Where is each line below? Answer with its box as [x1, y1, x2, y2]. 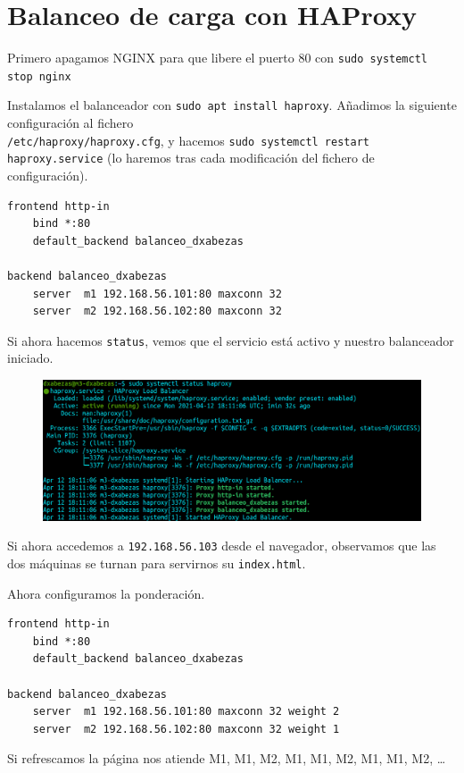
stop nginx [7, 70, 71, 83]
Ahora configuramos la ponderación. [7, 584, 205, 602]
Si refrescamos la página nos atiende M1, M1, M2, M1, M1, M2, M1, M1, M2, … [7, 749, 446, 768]
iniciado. [7, 349, 54, 367]
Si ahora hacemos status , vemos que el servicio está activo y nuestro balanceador [7, 331, 454, 349]
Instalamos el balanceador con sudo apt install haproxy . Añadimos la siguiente [7, 96, 457, 114]
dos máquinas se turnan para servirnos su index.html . [7, 554, 306, 572]
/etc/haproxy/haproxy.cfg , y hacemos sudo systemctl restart [7, 130, 369, 149]
